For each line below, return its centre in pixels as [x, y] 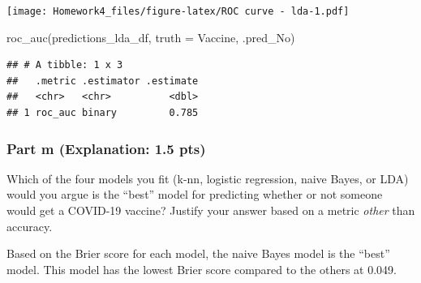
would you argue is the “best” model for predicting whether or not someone [195, 194]
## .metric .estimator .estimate [103, 81]
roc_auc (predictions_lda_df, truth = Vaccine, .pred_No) [151, 37]
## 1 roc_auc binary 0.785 [103, 113]
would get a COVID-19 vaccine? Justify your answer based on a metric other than [211, 210]
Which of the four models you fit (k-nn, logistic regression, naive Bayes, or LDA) [208, 178]
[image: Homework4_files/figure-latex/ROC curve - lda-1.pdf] [178, 11]
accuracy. [30, 226]
